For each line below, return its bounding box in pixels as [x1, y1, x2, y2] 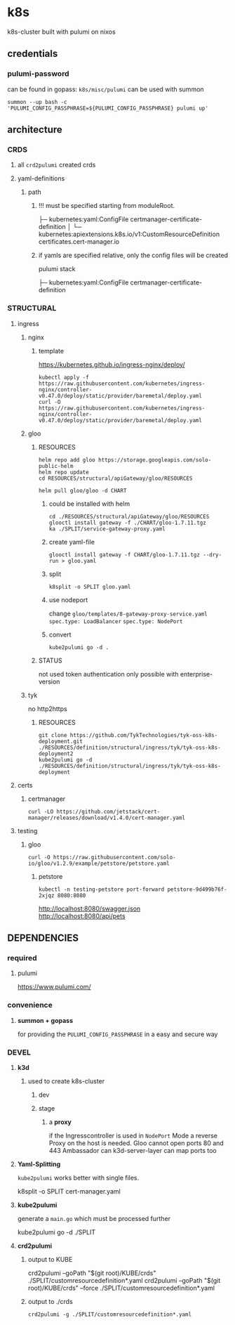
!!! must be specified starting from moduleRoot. [38, 202, 175, 210]
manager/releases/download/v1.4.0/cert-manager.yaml [27, 814, 186, 821]
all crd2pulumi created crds [17, 161, 96, 169]
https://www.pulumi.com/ [17, 983, 91, 991]
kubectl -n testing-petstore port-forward [38, 886, 165, 893]
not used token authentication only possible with [38, 670, 179, 678]
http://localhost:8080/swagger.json [38, 904, 141, 913]
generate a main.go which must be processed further [17, 1214, 170, 1222]
